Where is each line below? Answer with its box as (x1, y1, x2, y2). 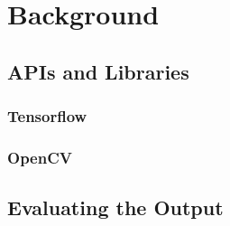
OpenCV (7, 146, 72, 168)
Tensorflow (7, 105, 87, 127)
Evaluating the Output (7, 193, 224, 221)
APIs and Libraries (7, 57, 189, 85)
